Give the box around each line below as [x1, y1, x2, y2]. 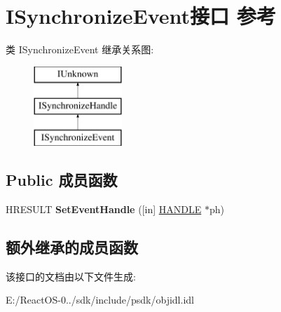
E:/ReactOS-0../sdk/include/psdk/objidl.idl [6, 292, 194, 307]
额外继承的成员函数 [6, 236, 138, 257]
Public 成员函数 [6, 169, 118, 191]
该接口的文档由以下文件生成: [6, 269, 136, 283]
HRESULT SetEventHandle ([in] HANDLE [6, 201, 202, 216]
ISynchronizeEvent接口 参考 [6, 1, 276, 30]
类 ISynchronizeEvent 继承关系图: [6, 42, 154, 57]
